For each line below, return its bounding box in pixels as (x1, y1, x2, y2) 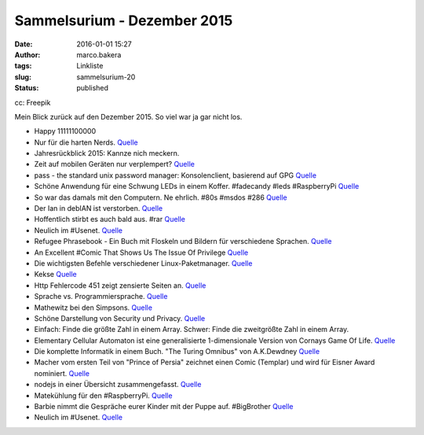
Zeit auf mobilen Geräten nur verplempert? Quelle (34, 160, 196, 169)
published (76, 83, 109, 93)
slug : (14, 72, 31, 82)
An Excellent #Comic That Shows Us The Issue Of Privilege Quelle (34, 248, 249, 257)
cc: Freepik (14, 98, 51, 107)
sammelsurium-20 (76, 72, 136, 82)
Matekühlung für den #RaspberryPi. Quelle (34, 390, 173, 400)
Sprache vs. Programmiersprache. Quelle (34, 292, 168, 301)
